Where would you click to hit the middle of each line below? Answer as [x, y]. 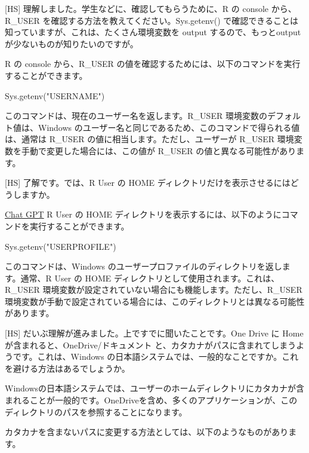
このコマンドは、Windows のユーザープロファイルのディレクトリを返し [143, 266]
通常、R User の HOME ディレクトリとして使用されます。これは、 [150, 278]
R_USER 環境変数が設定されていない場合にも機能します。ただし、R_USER [154, 290]
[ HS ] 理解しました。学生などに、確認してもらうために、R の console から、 [151, 8]
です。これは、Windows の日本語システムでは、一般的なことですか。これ [156, 356]
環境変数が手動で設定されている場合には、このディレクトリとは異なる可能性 [155, 301]
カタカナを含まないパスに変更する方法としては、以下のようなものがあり [147, 432]
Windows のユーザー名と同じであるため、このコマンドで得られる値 [169, 127]
